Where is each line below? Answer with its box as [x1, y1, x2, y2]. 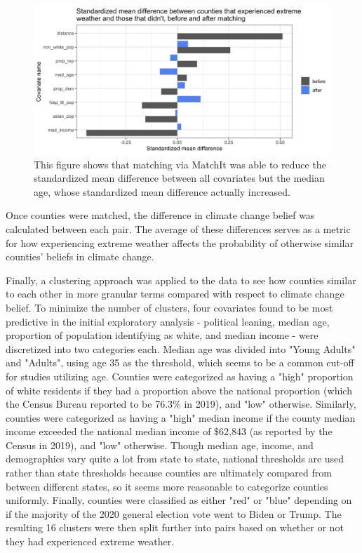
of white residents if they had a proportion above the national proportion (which [6, 382, 352, 397]
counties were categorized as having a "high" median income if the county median [6, 410, 356, 425]
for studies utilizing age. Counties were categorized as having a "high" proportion [6, 368, 354, 383]
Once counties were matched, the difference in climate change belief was [6, 208, 315, 222]
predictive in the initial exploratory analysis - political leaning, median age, [6, 314, 330, 328]
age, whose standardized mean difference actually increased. [34, 184, 290, 199]
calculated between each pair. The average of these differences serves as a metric [6, 221, 351, 236]
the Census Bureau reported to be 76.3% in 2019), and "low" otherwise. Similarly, [6, 397, 356, 411]
